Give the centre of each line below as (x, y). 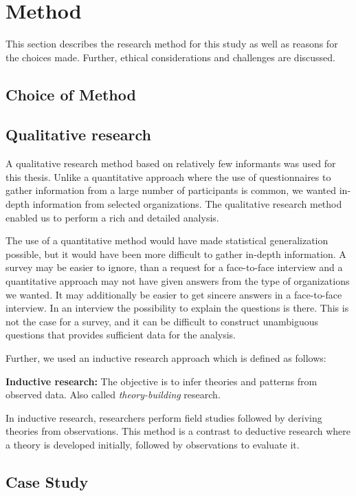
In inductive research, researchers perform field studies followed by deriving (164, 417)
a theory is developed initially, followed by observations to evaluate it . (153, 444)
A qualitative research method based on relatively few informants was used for (171, 163)
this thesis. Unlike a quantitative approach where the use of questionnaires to (168, 176)
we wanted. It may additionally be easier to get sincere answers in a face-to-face (174, 294)
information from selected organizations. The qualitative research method (187, 204)
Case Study (47, 481)
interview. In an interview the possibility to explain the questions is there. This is (177, 308)
